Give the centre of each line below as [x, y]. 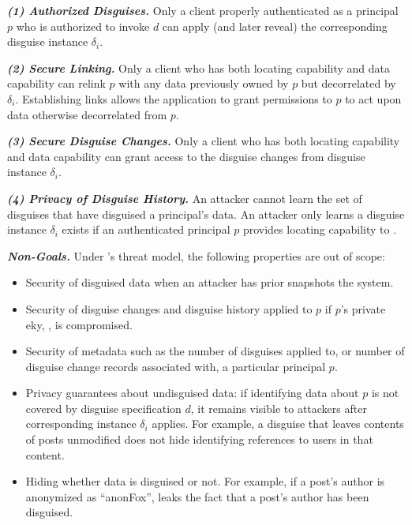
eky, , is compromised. [79, 324]
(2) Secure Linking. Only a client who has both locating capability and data [199, 67]
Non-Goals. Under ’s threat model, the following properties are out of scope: [196, 255]
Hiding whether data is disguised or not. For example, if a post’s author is [205, 481]
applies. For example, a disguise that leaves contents [278, 424]
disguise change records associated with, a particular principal [176, 366]
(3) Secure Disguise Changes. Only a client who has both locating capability [204, 141]
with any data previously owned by [204, 83]
